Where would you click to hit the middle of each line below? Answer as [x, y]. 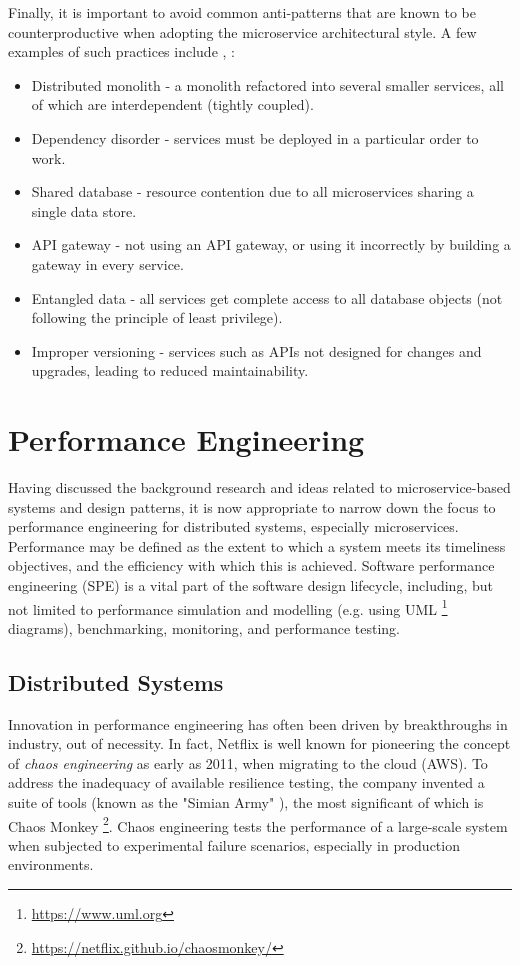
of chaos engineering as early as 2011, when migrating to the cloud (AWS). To [248, 762]
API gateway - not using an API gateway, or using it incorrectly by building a [271, 244]
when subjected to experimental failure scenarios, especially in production [234, 844]
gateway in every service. [107, 263]
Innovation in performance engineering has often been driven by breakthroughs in [258, 723]
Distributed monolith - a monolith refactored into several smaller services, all [267, 84]
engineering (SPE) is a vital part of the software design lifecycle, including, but [250, 585]
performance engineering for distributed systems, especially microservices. [233, 526]
